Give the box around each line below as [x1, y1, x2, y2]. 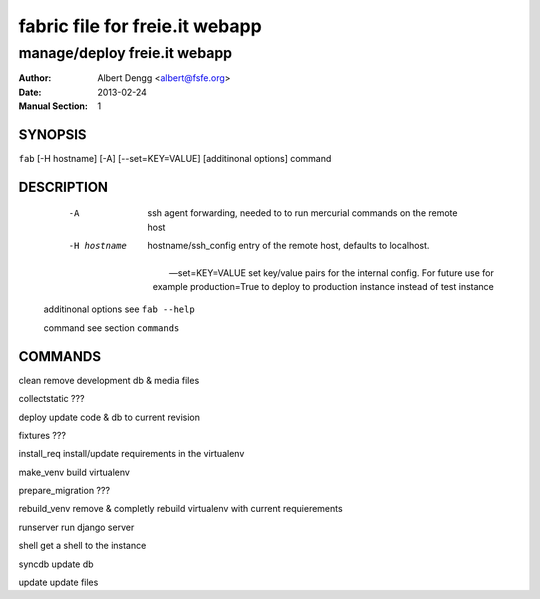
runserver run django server [18, 521, 135, 533]
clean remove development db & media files [18, 374, 200, 386]
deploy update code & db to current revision [18, 411, 200, 423]
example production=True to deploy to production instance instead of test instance [152, 281, 494, 293]
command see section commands [43, 321, 180, 334]
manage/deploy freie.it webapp [18, 44, 233, 62]
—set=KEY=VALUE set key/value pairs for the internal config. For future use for [168, 266, 494, 279]
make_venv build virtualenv [18, 466, 130, 478]
